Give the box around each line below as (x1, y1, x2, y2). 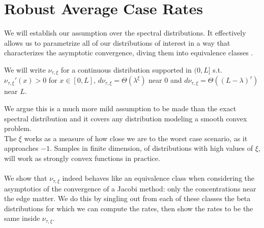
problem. (4, 123, 32, 134)
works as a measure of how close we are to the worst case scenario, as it (24, 133, 248, 143)
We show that (4, 173, 47, 183)
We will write (4, 64, 46, 75)
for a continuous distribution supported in (61, 64, 192, 75)
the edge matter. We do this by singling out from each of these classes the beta (4, 193, 251, 204)
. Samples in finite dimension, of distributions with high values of (49, 143, 253, 153)
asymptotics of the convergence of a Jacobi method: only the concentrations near (4, 183, 256, 193)
